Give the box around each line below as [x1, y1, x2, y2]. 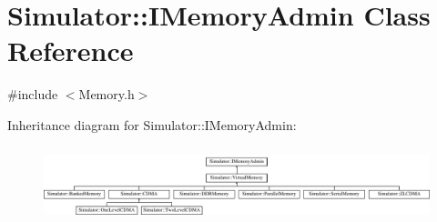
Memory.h [78, 85, 135, 104]
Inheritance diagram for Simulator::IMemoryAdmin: [7, 115, 297, 134]
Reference [7, 32, 134, 69]
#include [7, 85, 58, 104]
